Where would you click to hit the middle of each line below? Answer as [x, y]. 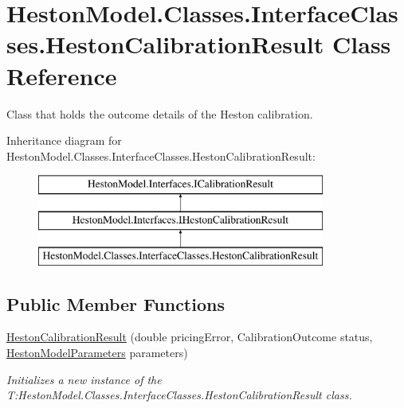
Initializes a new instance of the [84, 379]
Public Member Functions [116, 303]
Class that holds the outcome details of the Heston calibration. [160, 113]
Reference [62, 75]
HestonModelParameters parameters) [97, 353]
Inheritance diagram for [64, 140]
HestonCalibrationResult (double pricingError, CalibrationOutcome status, [190, 337]
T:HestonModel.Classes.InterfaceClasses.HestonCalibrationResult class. [179, 395]
